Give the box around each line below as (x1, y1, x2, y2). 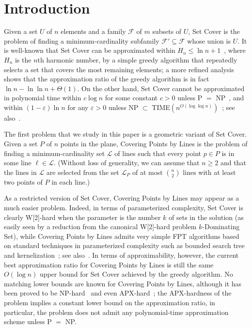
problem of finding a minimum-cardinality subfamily (4, 35, 159, 46)
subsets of (152, 26, 182, 36)
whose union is (187, 35, 231, 46)
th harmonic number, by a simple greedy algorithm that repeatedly (37, 54, 237, 64)
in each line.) (51, 176, 90, 187)
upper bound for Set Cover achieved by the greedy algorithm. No (39, 269, 233, 279)
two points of (4, 176, 43, 187)
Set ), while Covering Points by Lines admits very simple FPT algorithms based (4, 231, 239, 241)
